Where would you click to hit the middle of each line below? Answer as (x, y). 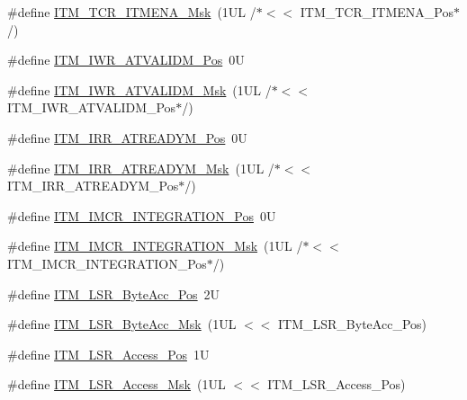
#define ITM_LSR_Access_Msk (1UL (117, 384)
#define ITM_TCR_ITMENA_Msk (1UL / (132, 12)
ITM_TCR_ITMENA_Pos (377, 12)
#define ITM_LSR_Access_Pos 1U (108, 354)
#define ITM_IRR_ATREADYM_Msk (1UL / (141, 168)
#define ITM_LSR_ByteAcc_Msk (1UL (122, 324)
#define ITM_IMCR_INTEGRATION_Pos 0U (142, 215)
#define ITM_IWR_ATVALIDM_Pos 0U (126, 60)
